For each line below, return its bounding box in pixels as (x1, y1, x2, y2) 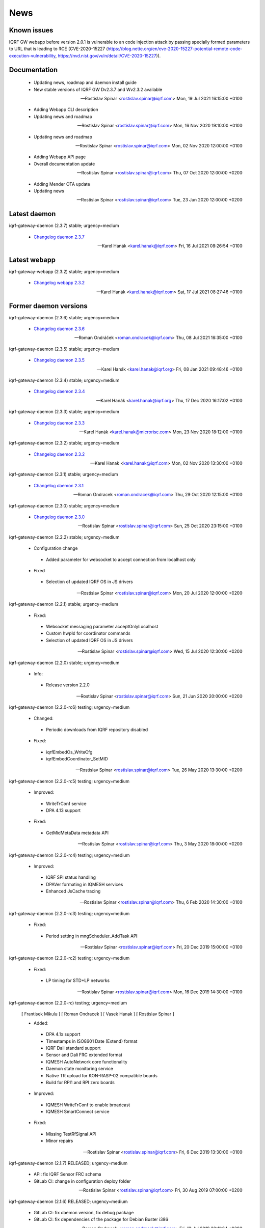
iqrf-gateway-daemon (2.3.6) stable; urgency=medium (9, 314, 120, 320)
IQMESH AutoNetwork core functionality (46, 1059, 128, 1064)
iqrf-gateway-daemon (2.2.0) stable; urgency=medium (9, 660, 120, 666)
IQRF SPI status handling (46, 874, 96, 880)
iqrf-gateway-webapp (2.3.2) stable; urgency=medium (9, 268, 120, 275)
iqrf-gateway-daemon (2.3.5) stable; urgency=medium (9, 346, 120, 352)
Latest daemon (9, 210, 56, 218)
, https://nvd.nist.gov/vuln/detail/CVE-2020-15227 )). (55, 53, 161, 58)
